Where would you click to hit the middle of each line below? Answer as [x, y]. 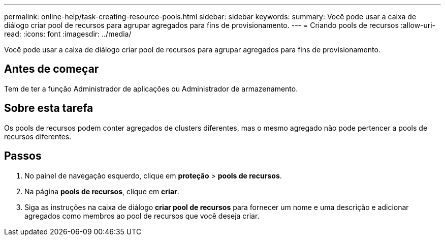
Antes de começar [52, 69]
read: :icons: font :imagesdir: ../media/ [68, 34]
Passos [23, 156]
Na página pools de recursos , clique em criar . [102, 191]
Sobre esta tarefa [49, 108]
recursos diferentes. [38, 136]
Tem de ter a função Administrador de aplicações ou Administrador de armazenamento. [151, 88]
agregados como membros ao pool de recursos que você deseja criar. [142, 216]
